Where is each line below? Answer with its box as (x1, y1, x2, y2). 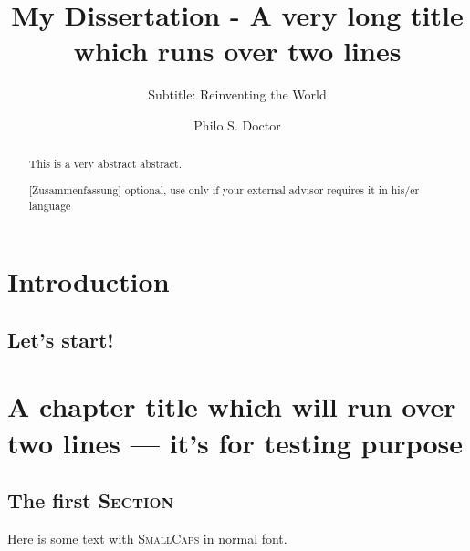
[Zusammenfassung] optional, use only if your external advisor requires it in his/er (28, 182, 420, 197)
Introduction (7, 263, 170, 300)
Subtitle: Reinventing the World (148, 85, 327, 104)
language (28, 197, 71, 213)
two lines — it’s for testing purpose (7, 423, 463, 461)
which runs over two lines (73, 32, 402, 69)
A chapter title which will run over (7, 388, 456, 425)
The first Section (7, 486, 173, 515)
